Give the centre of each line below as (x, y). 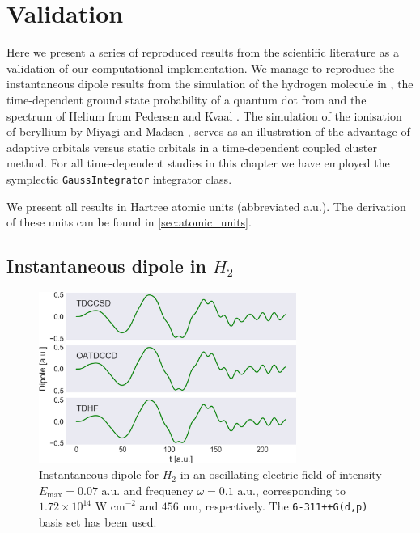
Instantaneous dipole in (106, 266)
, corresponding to (301, 490)
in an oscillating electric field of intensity (281, 474)
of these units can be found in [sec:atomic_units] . (129, 222)
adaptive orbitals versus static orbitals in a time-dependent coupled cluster (192, 147)
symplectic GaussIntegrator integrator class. (119, 178)
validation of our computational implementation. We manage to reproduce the (201, 68)
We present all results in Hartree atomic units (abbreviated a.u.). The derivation (206, 206)
